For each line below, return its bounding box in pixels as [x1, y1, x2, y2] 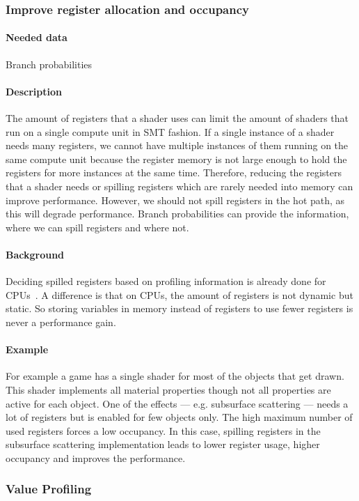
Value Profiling [6, 480, 92, 498]
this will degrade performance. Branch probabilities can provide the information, [6, 206, 349, 221]
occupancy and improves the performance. [6, 450, 186, 465]
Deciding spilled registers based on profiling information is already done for [6, 274, 326, 288]
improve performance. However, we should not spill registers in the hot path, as [6, 192, 345, 207]
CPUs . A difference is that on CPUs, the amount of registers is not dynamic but [6, 287, 353, 302]
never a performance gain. [6, 314, 116, 329]
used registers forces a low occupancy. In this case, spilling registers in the [6, 423, 321, 438]
